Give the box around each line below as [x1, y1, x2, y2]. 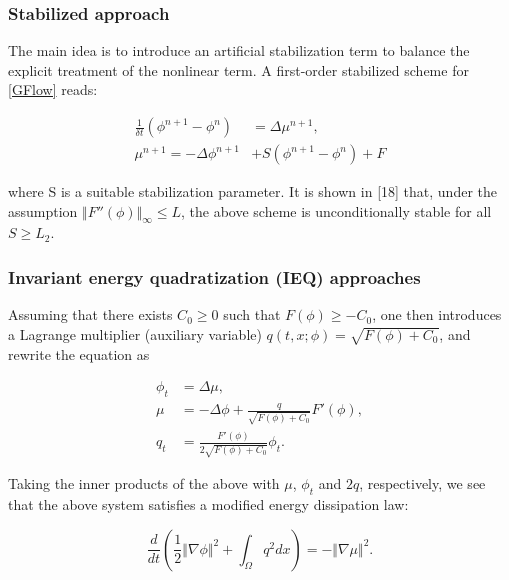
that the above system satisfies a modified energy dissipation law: [8, 494, 409, 514]
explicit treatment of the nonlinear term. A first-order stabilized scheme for [8, 59, 469, 80]
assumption [8, 200, 78, 221]
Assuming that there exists [8, 304, 173, 325]
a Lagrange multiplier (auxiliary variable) [8, 323, 262, 344]
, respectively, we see [359, 473, 486, 494]
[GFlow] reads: [8, 79, 98, 100]
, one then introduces [372, 304, 502, 325]
